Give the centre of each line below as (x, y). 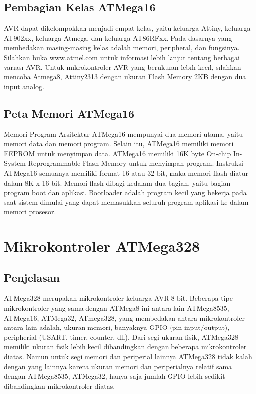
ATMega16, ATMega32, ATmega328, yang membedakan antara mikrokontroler (124, 317)
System (15, 163)
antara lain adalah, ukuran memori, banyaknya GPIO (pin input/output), (117, 327)
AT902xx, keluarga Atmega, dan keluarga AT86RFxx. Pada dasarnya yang (118, 37)
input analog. (24, 86)
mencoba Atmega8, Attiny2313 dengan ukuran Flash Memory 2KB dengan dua (125, 77)
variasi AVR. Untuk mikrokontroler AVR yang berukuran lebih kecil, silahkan (123, 67)
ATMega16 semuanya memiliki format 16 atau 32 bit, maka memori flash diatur (126, 172)
